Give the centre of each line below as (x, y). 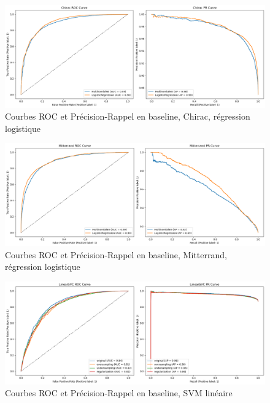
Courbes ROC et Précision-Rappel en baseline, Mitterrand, (116, 254)
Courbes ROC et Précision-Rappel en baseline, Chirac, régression (128, 116)
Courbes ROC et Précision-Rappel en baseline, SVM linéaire (119, 393)
